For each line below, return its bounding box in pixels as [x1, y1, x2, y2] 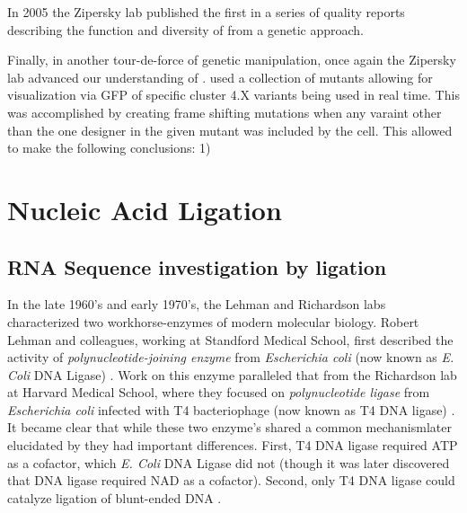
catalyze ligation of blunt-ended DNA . [7, 488, 222, 507]
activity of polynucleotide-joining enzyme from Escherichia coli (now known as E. [7, 348, 454, 367]
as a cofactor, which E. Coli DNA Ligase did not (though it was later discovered [7, 453, 450, 472]
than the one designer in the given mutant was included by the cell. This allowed [7, 120, 453, 139]
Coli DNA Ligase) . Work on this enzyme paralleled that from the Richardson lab [7, 365, 457, 384]
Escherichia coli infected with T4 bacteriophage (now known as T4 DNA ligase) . [7, 400, 455, 419]
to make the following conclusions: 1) [7, 138, 211, 157]
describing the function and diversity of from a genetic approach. [7, 20, 365, 39]
